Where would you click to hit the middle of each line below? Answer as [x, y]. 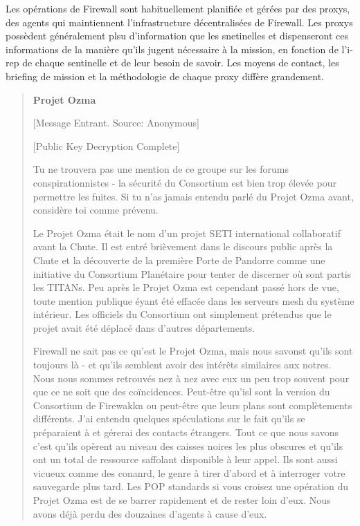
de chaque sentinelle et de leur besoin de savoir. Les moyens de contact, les [181, 63]
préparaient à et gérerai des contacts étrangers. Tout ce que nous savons [186, 432]
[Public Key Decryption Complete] [106, 145]
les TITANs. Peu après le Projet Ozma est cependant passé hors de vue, [186, 287]
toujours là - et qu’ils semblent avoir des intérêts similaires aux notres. [182, 365]
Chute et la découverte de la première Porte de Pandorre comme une [179, 260]
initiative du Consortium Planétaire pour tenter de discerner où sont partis [192, 273]
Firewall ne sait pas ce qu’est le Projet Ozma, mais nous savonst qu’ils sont [193, 351]
